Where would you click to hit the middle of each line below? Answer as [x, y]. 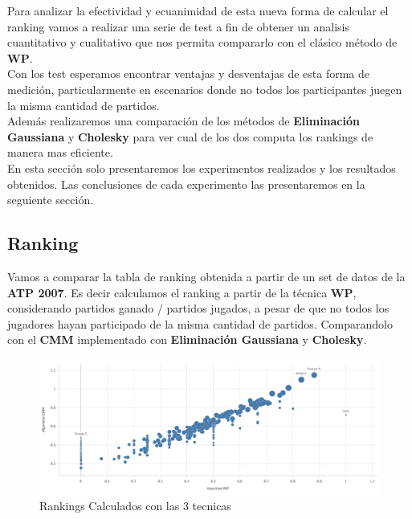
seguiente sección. [51, 200]
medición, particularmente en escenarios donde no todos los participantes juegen [205, 89]
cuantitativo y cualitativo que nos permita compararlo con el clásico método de [202, 42]
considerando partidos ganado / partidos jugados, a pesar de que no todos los [198, 308]
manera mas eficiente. [60, 152]
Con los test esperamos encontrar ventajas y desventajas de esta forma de [189, 74]
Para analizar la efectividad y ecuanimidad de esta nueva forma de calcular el [198, 10]
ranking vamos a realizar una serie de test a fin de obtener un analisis [179, 26]
